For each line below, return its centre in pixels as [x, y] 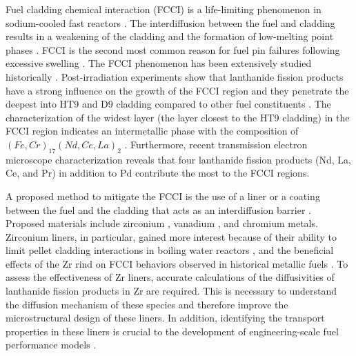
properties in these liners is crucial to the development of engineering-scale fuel [172, 331]
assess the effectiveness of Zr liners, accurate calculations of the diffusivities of [170, 277]
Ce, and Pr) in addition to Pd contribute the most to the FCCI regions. [158, 173]
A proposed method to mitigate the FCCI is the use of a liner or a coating [163, 196]
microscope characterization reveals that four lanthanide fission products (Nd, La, [178, 159]
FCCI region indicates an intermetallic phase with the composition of [152, 131]
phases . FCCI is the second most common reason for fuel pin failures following [173, 49]
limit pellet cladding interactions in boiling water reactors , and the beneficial [170, 250]
